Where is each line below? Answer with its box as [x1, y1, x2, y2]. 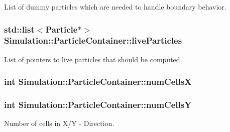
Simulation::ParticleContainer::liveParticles [4, 34, 182, 47]
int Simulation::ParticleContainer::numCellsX [4, 75, 192, 88]
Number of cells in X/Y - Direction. [4, 118, 114, 128]
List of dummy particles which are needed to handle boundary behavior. [4, 2, 226, 12]
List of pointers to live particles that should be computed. [4, 54, 182, 64]
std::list [4, 23, 35, 35]
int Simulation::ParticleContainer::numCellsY [4, 98, 192, 111]
